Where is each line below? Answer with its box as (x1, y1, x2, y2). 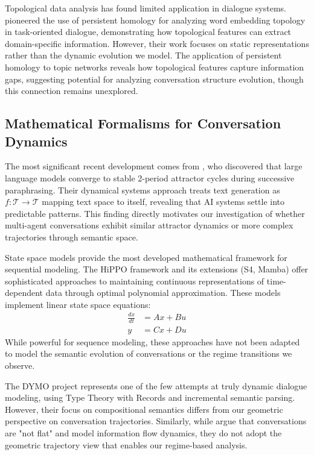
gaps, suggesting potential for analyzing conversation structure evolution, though (5, 72, 304, 85)
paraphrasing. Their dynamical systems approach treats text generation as (5, 183, 280, 196)
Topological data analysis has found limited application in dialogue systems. (5, 2, 287, 14)
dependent (5, 286, 43, 299)
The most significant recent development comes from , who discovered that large (5, 160, 303, 172)
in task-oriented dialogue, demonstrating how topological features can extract (5, 25, 292, 38)
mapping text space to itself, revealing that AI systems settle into (42, 195, 285, 208)
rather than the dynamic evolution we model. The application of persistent (5, 49, 282, 61)
